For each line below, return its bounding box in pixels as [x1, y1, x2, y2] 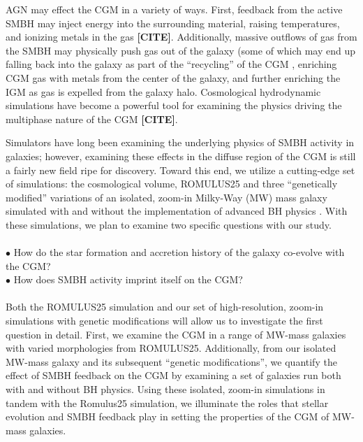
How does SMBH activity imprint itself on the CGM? [13, 272, 243, 287]
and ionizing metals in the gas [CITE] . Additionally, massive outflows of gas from [6, 29, 357, 44]
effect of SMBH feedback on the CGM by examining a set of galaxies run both [6, 368, 341, 383]
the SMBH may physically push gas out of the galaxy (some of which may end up [6, 43, 355, 57]
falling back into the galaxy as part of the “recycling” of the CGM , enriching [6, 57, 337, 71]
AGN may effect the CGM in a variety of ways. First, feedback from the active [6, 2, 343, 16]
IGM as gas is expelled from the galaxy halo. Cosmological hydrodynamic [6, 84, 321, 99]
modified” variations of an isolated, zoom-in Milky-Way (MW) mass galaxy [6, 190, 327, 204]
